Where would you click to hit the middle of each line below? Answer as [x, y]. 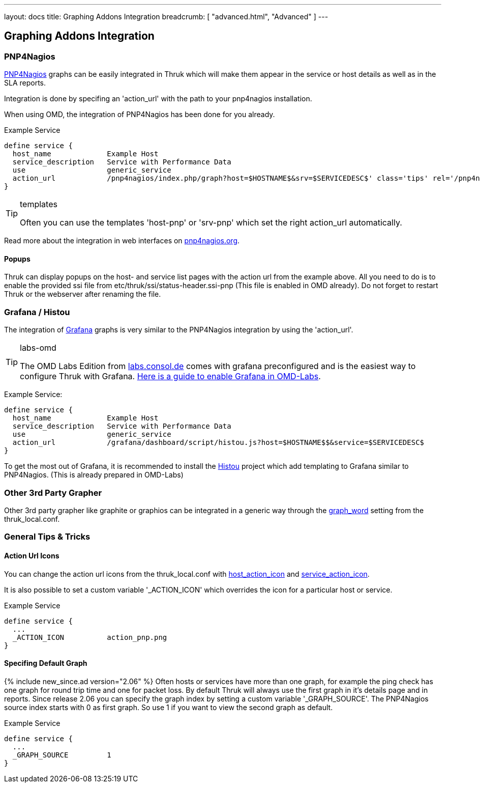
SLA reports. [25, 83]
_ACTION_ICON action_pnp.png [90, 637]
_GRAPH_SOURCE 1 [62, 755]
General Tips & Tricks [47, 537]
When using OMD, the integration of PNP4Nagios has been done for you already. [140, 115]
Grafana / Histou [37, 312]
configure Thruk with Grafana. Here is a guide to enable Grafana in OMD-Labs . [170, 376]
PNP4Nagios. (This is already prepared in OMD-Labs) [94, 475]
